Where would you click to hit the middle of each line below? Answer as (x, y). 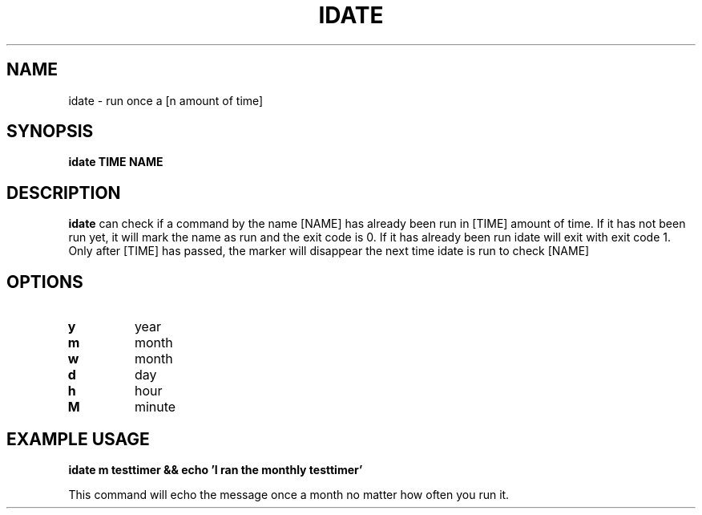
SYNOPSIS (50, 132)
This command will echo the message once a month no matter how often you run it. (289, 494)
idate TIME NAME (116, 162)
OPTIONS (45, 282)
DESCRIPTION (64, 193)
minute (155, 407)
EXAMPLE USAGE (78, 439)
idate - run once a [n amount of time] (166, 100)
